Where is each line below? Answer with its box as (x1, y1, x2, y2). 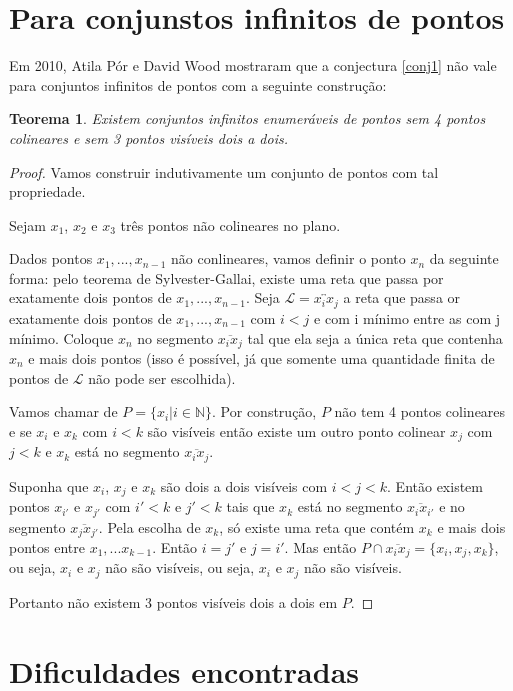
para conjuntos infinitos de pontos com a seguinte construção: (9, 74, 387, 95)
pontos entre (9, 537, 85, 558)
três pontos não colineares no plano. (120, 214, 341, 235)
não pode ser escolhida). (88, 367, 236, 388)
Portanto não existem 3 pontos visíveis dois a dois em (9, 591, 338, 612)
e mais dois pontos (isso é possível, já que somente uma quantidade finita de (28, 347, 495, 368)
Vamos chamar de (9, 401, 118, 422)
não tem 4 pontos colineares (334, 401, 506, 422)
